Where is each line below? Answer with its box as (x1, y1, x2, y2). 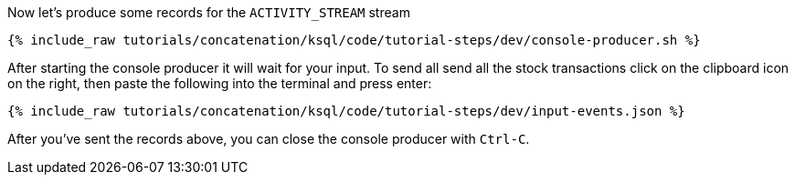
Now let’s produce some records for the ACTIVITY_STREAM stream (7, 5, 410, 20)
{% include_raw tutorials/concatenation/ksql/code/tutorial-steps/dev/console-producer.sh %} (7, 33, 701, 47)
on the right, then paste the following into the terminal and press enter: (7, 76, 432, 91)
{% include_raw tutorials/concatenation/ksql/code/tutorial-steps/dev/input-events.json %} (7, 104, 685, 118)
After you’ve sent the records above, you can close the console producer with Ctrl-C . (7, 131, 530, 147)
